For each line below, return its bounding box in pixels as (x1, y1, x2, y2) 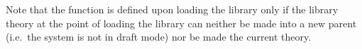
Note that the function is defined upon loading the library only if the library (6, 2, 339, 16)
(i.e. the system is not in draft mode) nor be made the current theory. (6, 29, 312, 44)
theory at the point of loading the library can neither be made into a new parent (6, 15, 357, 30)
